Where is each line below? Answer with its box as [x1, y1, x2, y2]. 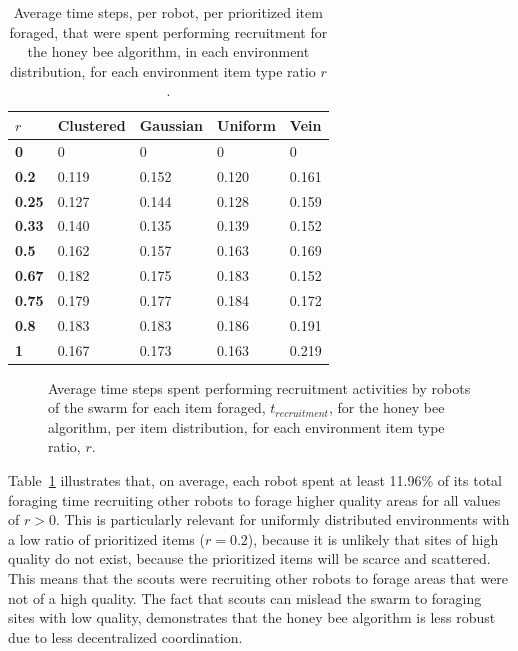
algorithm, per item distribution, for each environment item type [48, 416, 445, 437]
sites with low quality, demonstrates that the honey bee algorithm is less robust [8, 607, 496, 628]
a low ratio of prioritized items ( [8, 528, 205, 549]
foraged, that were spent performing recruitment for [9, 21, 328, 42]
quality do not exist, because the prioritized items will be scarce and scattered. [8, 548, 491, 569]
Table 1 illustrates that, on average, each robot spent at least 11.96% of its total [8, 470, 502, 491]
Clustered [57, 114, 126, 135]
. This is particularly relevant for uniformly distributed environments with [55, 509, 510, 530]
